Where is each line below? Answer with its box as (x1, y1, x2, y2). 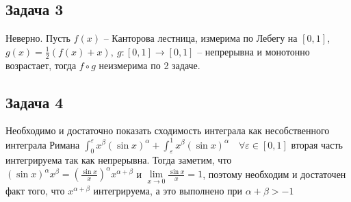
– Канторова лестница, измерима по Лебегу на (103, 31, 298, 45)
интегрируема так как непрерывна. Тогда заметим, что (5, 153, 232, 167)
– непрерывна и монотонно (197, 44, 310, 58)
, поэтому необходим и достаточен (203, 166, 346, 181)
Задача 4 (5, 91, 64, 112)
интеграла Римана (5, 137, 80, 151)
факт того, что (5, 183, 65, 197)
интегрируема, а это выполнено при (93, 183, 243, 197)
